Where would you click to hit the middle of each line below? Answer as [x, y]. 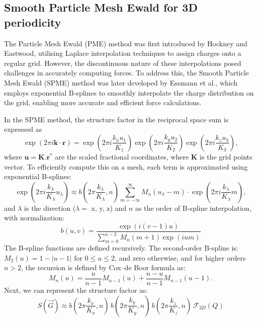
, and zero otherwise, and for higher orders [180, 257]
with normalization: [34, 218]
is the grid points [226, 156]
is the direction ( [50, 208]
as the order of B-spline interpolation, [193, 208]
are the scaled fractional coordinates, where [122, 156]
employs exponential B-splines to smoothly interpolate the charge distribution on [129, 92]
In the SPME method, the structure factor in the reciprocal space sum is [116, 119]
